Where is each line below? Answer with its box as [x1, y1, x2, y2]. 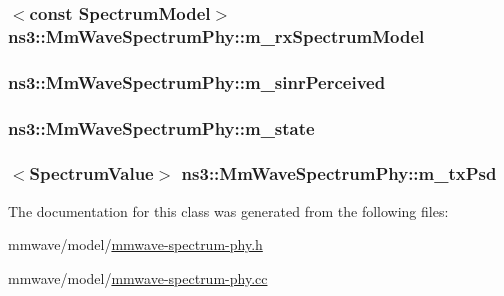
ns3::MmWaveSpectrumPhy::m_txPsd [181, 161, 497, 186]
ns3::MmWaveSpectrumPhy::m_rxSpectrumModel [8, 23, 425, 48]
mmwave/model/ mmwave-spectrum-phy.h [8, 234, 263, 255]
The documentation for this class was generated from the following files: [8, 200, 449, 221]
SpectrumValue [29, 161, 154, 186]
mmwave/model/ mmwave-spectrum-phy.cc [8, 267, 268, 288]
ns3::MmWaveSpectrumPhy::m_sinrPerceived [8, 69, 386, 94]
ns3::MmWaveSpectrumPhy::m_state [8, 115, 315, 140]
